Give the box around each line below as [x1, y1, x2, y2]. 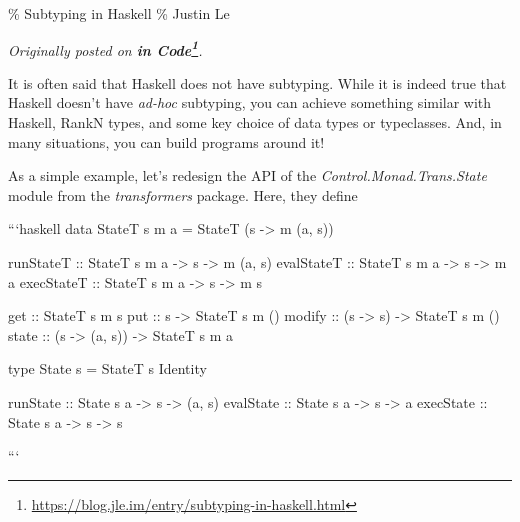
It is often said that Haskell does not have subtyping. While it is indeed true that [8, 72, 507, 93]
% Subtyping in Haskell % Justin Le [8, 3, 230, 23]
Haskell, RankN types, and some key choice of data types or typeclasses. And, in [8, 112, 502, 133]
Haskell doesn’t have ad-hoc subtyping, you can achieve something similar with [8, 92, 492, 113]
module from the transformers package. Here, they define [8, 184, 358, 205]
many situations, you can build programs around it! [8, 131, 325, 152]
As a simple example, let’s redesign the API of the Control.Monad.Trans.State [8, 165, 487, 186]
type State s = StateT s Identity [8, 358, 207, 379]
